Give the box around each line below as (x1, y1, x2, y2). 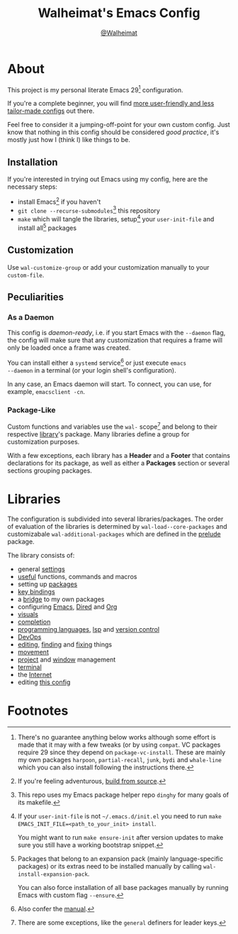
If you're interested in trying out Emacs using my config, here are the (7, 175, 208, 184)
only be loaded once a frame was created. (7, 344, 131, 352)
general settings (17, 564, 65, 573)
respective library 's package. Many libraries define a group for (7, 429, 190, 438)
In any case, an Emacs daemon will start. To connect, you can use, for (7, 380, 212, 388)
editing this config (17, 678, 71, 686)
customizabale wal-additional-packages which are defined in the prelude (7, 529, 221, 538)
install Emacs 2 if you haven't (17, 197, 101, 206)
